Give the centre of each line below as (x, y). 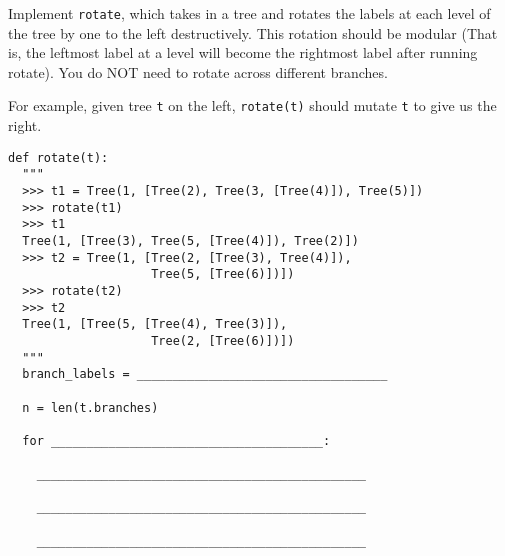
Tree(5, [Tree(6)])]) (223, 274)
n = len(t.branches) (90, 407)
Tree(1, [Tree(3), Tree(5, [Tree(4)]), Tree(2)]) (190, 240)
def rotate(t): (58, 157)
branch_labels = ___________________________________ (205, 374)
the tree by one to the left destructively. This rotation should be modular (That (253, 32)
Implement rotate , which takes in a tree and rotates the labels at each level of (249, 13)
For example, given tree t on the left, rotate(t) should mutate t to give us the (252, 105)
